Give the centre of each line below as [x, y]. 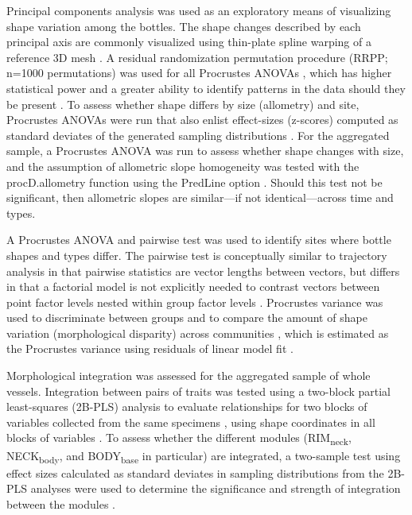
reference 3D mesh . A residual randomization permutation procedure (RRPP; [197, 57]
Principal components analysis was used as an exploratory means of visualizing [199, 10]
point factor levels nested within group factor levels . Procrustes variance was [195, 302]
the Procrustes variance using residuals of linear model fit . [150, 348]
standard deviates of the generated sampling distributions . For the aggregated [198, 135]
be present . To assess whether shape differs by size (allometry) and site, [183, 104]
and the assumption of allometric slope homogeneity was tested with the [183, 166]
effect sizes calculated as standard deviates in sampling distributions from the [195, 472]
